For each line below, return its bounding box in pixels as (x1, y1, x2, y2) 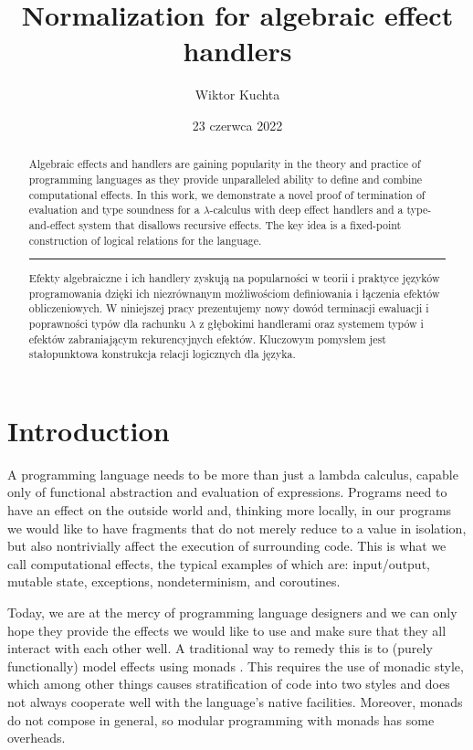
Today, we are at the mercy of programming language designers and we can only (7, 603, 457, 622)
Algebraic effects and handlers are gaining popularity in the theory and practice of (28, 156, 421, 172)
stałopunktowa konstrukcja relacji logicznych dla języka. (28, 346, 296, 362)
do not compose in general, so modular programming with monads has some (7, 710, 435, 729)
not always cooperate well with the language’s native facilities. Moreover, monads (7, 692, 463, 712)
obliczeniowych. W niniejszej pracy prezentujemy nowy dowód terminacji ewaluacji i (28, 301, 429, 316)
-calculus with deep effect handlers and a (209, 202, 404, 217)
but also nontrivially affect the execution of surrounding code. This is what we (7, 536, 447, 555)
